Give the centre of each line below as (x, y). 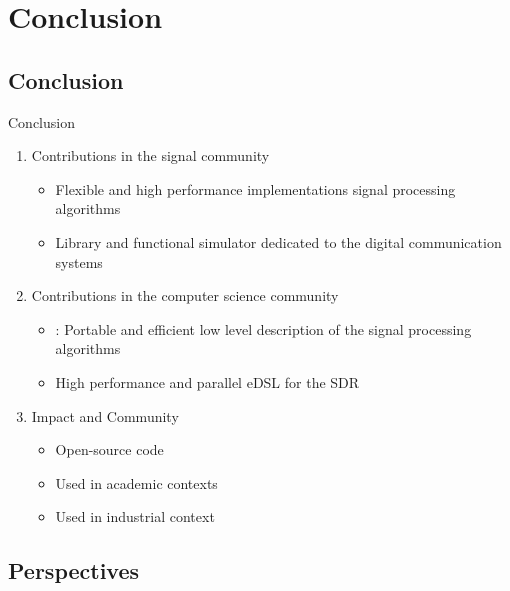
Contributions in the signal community (150, 155)
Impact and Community (105, 415)
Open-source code (109, 449)
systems (79, 261)
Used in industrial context (135, 516)
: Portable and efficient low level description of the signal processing (263, 328)
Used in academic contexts (136, 482)
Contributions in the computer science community (185, 295)
